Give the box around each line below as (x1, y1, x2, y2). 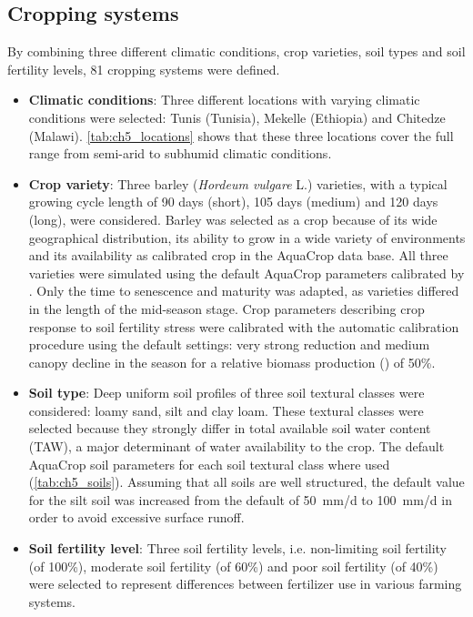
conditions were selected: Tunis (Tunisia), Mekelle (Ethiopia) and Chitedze (28, 107, 446, 126)
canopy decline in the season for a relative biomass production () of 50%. (28, 352, 436, 371)
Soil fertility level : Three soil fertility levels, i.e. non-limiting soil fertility (28, 539, 448, 558)
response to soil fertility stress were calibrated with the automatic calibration (28, 317, 459, 336)
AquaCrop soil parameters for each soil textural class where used (28, 454, 390, 473)
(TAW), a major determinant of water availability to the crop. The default (28, 437, 445, 456)
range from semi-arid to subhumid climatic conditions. (28, 144, 332, 163)
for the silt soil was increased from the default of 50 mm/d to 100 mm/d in (28, 490, 452, 509)
